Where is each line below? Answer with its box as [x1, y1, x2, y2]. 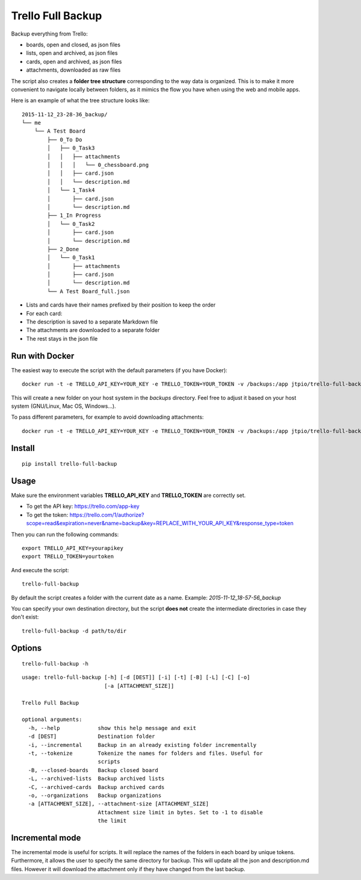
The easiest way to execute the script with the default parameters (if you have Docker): [11, 366, 228, 373]
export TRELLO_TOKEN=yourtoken [22, 553, 114, 560]
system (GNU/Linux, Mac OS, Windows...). [11, 402, 117, 410]
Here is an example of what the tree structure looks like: [11, 97, 150, 104]
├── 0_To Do [47, 136, 82, 143]
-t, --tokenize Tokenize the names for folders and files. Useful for [28, 750, 263, 757]
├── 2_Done [47, 246, 79, 252]
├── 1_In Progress [47, 212, 102, 219]
